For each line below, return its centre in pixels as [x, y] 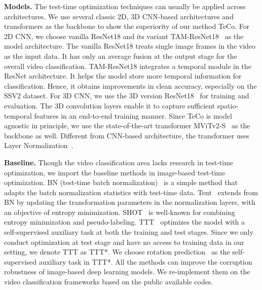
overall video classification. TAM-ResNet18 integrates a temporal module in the [128, 66]
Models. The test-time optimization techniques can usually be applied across [125, 6]
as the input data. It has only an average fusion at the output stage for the [121, 56]
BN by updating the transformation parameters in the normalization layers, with [130, 202]
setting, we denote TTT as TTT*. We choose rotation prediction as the [117, 252]
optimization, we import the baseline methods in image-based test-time [115, 172]
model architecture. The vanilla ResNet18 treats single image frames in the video [130, 46]
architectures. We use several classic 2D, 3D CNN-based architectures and [119, 16]
